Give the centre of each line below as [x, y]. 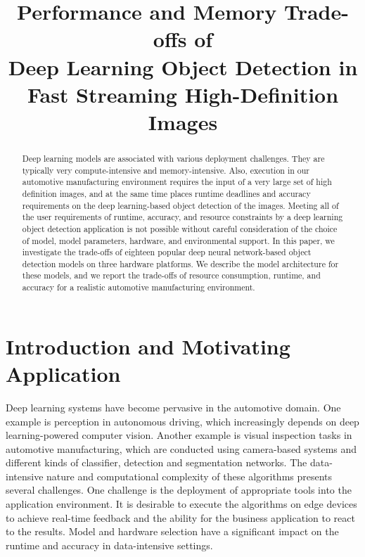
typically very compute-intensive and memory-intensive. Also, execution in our [166, 170]
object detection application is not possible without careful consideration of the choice [180, 228]
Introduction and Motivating [148, 346]
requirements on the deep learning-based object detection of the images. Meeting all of [180, 205]
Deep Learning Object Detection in [183, 66]
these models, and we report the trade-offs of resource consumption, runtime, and [171, 275]
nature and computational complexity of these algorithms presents [190, 476]
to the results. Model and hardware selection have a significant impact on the [172, 531]
